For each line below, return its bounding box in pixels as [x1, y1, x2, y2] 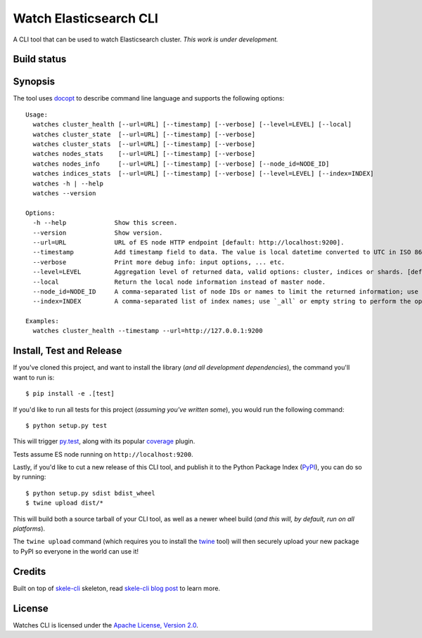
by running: [13, 473, 46, 481]
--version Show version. [32, 228, 163, 237]
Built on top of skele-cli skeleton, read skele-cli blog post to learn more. [13, 584, 221, 592]
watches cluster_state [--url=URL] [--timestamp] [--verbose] [32, 130, 256, 138]
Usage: [25, 110, 49, 119]
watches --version [32, 189, 96, 197]
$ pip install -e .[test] [25, 390, 115, 398]
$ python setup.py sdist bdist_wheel [25, 489, 156, 497]
